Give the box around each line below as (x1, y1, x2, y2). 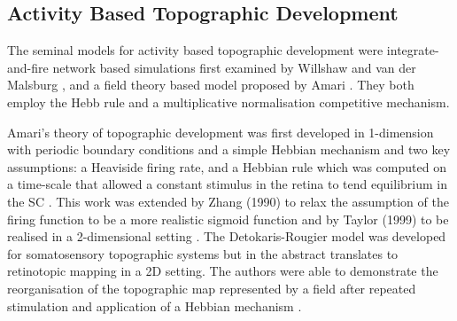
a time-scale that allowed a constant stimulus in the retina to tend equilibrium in (7, 175, 447, 193)
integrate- (386, 41, 439, 59)
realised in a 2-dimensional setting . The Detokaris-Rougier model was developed (7, 227, 446, 246)
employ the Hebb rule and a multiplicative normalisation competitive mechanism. (7, 92, 450, 111)
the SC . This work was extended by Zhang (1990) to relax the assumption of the (7, 192, 449, 210)
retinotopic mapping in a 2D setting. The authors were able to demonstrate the (7, 262, 438, 280)
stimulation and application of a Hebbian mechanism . (7, 296, 302, 315)
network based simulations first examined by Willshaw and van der (52, 58, 416, 76)
